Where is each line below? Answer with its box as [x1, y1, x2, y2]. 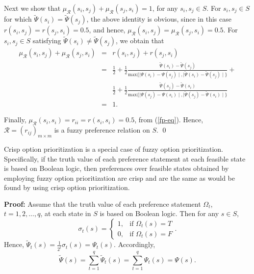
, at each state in [40, 208, 91, 219]
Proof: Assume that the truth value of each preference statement [4, 198, 201, 209]
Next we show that [4, 3, 61, 13]
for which [4, 14, 32, 24]
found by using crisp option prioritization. [4, 182, 130, 192]
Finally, [4, 114, 26, 125]
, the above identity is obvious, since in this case [86, 14, 231, 24]
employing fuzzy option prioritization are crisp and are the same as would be [4, 172, 235, 183]
